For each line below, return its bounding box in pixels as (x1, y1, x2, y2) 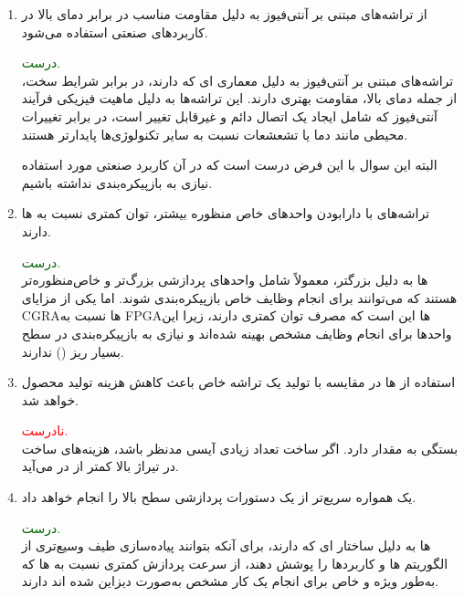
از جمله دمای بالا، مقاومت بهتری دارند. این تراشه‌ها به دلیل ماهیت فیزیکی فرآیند (21, 89, 458, 108)
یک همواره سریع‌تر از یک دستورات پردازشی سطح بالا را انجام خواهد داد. (21, 487, 417, 507)
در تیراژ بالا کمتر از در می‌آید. (21, 456, 179, 476)
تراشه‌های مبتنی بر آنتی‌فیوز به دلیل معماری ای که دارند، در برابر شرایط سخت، (21, 70, 454, 89)
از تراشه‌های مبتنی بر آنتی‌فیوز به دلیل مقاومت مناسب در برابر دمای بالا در (21, 5, 427, 23)
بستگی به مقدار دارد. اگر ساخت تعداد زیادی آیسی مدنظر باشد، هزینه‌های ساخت (21, 438, 459, 457)
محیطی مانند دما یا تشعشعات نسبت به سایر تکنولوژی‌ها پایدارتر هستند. (21, 124, 408, 143)
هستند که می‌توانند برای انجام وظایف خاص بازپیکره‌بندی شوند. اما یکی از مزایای (21, 288, 458, 307)
